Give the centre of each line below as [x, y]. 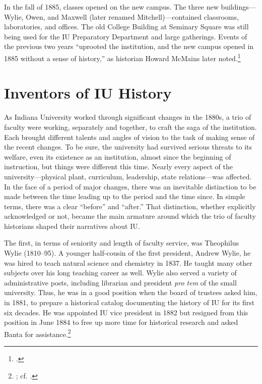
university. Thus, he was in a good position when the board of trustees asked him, [131, 292]
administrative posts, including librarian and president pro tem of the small [120, 282]
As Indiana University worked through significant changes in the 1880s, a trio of [128, 117]
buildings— [238, 7]
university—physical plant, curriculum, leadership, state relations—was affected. [128, 176]
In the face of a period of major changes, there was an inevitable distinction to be [130, 186]
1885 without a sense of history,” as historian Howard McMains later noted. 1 [122, 57]
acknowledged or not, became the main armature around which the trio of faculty [130, 216]
